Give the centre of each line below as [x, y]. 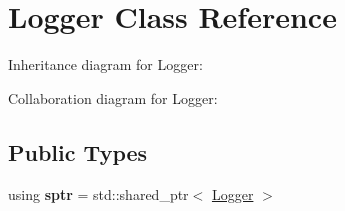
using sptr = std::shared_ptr [98, 193]
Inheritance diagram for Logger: [105, 64]
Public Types [78, 151]
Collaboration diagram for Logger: [113, 97]
